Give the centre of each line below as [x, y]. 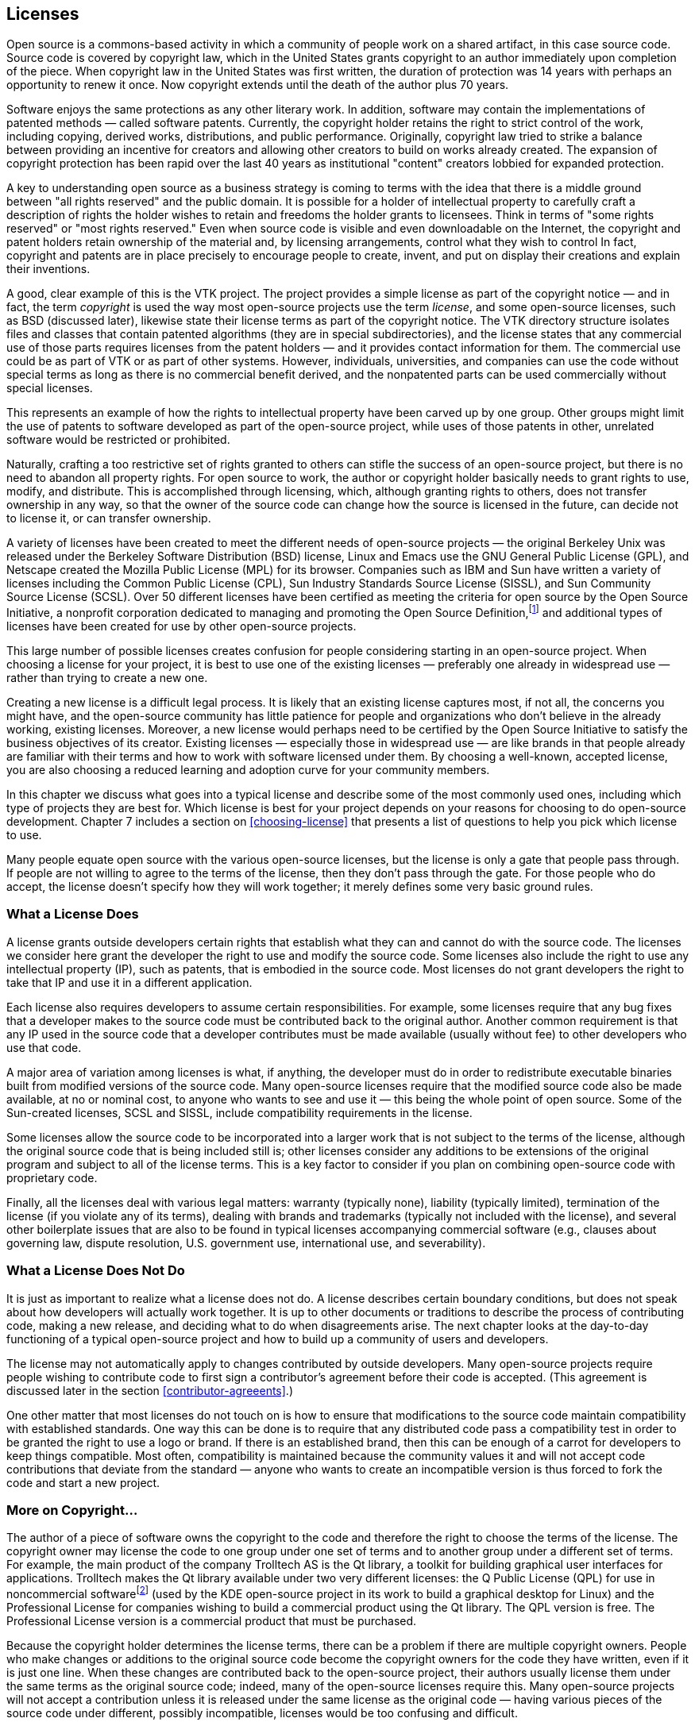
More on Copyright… [72, 1510]
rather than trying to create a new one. [107, 678]
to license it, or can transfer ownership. [109, 518]
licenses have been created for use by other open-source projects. [181, 626]
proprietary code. [52, 1177]
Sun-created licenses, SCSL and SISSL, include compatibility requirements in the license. [239, 1112]
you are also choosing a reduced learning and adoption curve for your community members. [248, 770]
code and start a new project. [83, 1482]
